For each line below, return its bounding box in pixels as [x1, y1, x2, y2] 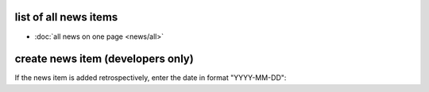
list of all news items [14, 10, 118, 24]
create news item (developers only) [14, 52, 194, 66]
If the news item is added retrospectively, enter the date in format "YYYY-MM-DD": [14, 73, 287, 82]
